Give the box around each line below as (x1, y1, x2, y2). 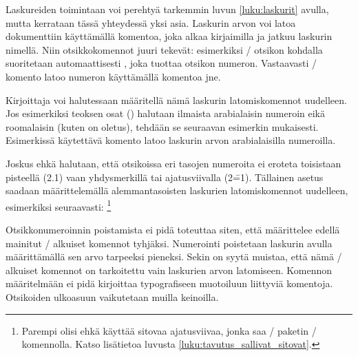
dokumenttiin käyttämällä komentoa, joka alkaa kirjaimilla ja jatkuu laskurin (6, 29, 333, 43)
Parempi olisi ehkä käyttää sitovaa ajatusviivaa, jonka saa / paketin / (21, 323, 317, 337)
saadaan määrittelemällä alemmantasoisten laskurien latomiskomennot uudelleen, (6, 183, 348, 198)
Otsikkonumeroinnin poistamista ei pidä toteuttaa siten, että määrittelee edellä (6, 222, 340, 236)
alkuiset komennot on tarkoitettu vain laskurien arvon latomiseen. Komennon (6, 262, 333, 277)
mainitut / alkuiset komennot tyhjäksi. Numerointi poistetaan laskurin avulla (6, 235, 333, 250)
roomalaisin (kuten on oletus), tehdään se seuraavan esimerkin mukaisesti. (6, 119, 319, 134)
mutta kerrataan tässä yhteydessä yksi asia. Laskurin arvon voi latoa (6, 15, 296, 30)
